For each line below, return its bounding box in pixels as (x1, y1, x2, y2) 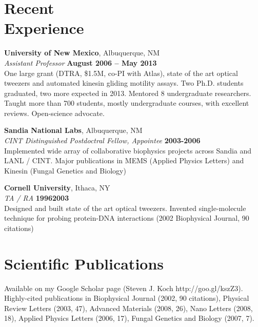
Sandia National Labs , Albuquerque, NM (4, 125, 143, 136)
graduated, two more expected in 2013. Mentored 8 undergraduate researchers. (4, 87, 251, 98)
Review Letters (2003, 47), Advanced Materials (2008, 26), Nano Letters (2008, (4, 302, 253, 313)
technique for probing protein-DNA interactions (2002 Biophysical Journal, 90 (4, 213, 249, 223)
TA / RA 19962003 (4, 193, 69, 203)
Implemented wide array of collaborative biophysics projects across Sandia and (4, 145, 252, 156)
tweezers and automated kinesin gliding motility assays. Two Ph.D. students (4, 78, 244, 88)
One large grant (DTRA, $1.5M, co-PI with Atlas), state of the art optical (4, 67, 238, 78)
